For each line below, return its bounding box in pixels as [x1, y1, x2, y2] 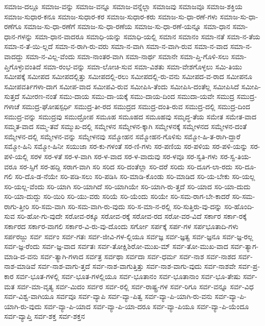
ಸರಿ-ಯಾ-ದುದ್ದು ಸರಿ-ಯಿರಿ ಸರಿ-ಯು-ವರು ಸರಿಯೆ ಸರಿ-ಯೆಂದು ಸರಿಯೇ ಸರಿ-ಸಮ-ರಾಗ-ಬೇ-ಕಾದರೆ [4, 191, 230, 202]
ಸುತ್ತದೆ [4, 91, 20, 102]
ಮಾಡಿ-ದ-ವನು [4, 250, 38, 261]
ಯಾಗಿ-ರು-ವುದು [4, 300, 42, 311]
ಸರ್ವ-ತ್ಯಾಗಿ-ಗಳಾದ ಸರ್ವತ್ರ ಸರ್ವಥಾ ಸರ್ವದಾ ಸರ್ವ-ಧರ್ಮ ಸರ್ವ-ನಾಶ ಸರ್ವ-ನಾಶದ [40, 250, 236, 261]
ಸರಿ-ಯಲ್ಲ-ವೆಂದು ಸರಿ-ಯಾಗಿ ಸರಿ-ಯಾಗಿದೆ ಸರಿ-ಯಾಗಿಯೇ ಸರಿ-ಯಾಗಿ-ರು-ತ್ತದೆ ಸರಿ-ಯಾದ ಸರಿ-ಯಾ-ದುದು [4, 181, 251, 191]
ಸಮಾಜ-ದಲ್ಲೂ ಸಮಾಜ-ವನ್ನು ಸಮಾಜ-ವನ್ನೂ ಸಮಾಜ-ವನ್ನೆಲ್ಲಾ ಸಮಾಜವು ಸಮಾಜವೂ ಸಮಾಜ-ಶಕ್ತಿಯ [4, 1, 243, 11]
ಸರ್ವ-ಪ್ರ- [238, 261, 260, 271]
